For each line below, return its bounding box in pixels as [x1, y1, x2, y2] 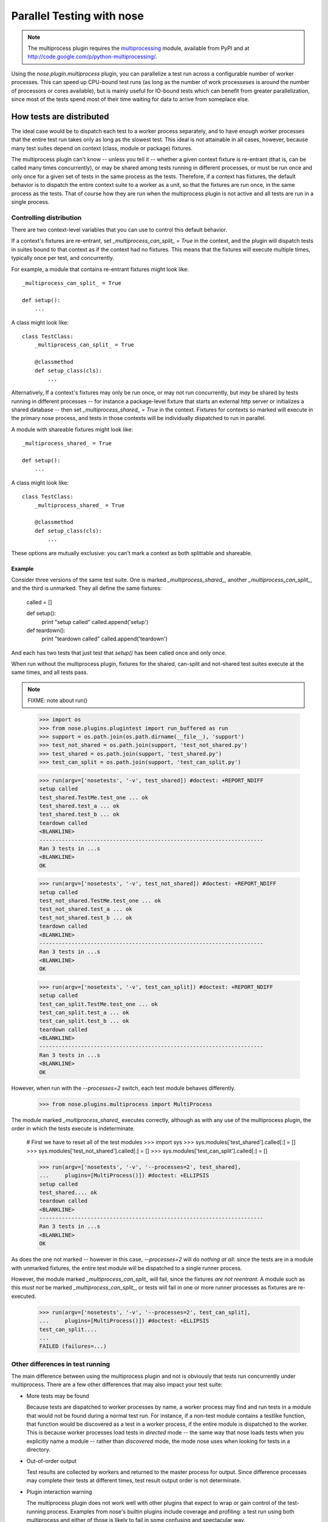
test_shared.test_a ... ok [39, 802, 120, 809]
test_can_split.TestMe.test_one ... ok [39, 1000, 158, 1008]
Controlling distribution [11, 213, 82, 222]
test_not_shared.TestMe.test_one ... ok [39, 897, 161, 904]
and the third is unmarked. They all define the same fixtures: [11, 584, 162, 592]
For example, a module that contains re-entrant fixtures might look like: [11, 265, 189, 273]
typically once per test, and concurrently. [11, 254, 115, 262]
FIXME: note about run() [27, 697, 88, 704]
